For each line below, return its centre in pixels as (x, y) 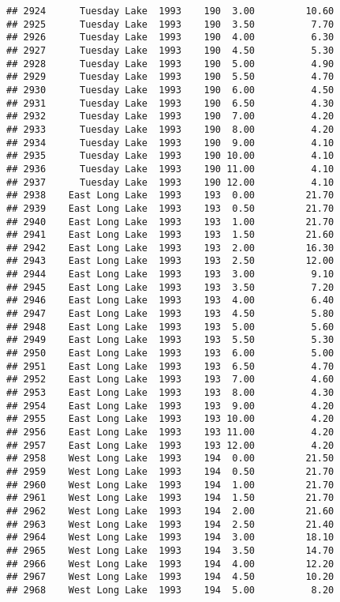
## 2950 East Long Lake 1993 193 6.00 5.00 (170, 354)
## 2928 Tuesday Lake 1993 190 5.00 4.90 (170, 64)
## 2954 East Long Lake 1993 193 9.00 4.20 (170, 406)
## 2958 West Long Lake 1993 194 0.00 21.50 (170, 459)
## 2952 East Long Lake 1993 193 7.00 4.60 (170, 380)
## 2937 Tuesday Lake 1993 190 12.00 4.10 (170, 182)
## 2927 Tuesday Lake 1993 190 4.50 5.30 (170, 50)
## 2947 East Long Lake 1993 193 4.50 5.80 (170, 314)
